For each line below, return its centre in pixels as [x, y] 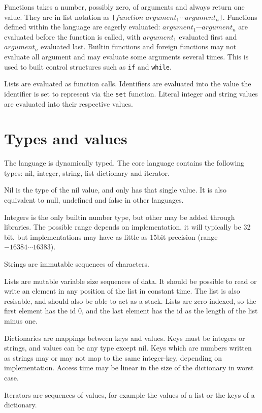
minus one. [21, 320]
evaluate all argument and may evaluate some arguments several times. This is [126, 57]
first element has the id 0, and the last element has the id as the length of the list [131, 311]
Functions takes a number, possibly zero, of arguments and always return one [124, 7]
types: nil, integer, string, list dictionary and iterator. [87, 172]
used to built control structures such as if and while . [88, 66]
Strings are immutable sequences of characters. [77, 264]
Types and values [66, 138]
